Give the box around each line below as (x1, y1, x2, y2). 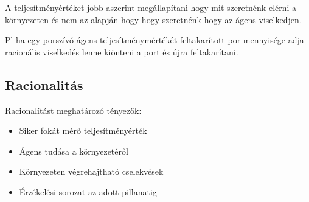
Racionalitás (5, 75, 83, 94)
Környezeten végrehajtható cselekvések (19, 165, 164, 178)
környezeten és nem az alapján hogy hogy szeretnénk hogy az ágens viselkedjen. (5, 13, 302, 26)
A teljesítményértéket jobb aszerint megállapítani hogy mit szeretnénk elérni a (5, 1, 297, 13)
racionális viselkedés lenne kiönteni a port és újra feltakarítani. (5, 45, 238, 58)
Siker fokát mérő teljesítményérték (19, 124, 147, 137)
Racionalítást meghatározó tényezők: (5, 103, 142, 116)
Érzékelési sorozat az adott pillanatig (19, 185, 157, 198)
